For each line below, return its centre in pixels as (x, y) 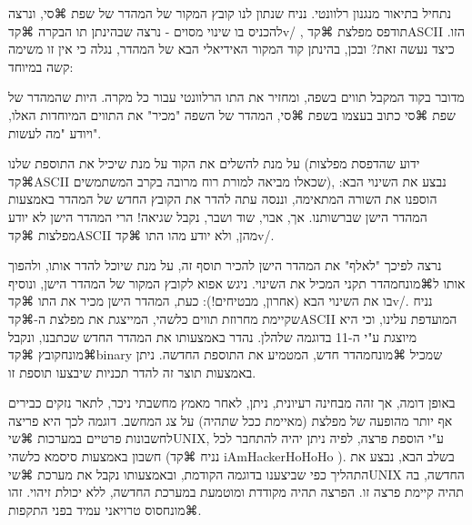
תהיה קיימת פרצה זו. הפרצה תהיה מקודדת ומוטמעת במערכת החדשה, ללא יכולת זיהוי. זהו (236, 492)
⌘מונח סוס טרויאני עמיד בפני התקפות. (105, 509)
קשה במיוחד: (41, 66)
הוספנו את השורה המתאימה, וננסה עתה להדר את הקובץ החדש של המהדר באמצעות (223, 199)
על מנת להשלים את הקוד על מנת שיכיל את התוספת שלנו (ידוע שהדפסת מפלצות (214, 163)
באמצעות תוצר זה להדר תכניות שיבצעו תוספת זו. (132, 372)
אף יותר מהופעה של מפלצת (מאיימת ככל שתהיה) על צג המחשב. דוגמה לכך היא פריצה (231, 420)
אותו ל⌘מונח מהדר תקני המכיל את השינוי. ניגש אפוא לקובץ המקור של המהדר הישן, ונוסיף (237, 283)
